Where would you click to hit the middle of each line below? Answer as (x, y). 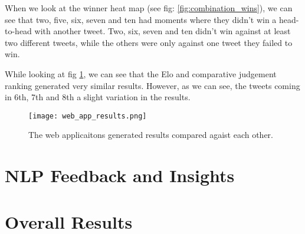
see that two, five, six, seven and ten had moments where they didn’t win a (141, 19)
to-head (18, 31)
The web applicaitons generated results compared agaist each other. (151, 135)
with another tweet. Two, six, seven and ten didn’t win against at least (163, 31)
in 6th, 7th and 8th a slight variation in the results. (98, 97)
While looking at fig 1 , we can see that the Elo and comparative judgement (141, 73)
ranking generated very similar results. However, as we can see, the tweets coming (152, 85)
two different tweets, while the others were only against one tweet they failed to (149, 42)
